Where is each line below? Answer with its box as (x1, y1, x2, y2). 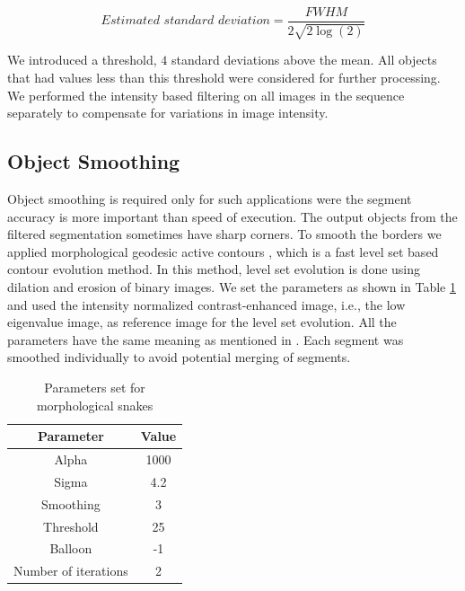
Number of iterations (13, 561, 128, 580)
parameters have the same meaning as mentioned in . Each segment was (7, 330, 404, 348)
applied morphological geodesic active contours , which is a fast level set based (7, 242, 439, 260)
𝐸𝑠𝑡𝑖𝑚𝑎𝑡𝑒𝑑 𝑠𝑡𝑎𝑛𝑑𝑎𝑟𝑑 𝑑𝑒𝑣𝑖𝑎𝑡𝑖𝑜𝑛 (101, 14, 270, 28)
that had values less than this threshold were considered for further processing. (7, 68, 441, 87)
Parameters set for (44, 377, 145, 396)
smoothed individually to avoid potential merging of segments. (7, 348, 351, 366)
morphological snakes (36, 395, 154, 414)
